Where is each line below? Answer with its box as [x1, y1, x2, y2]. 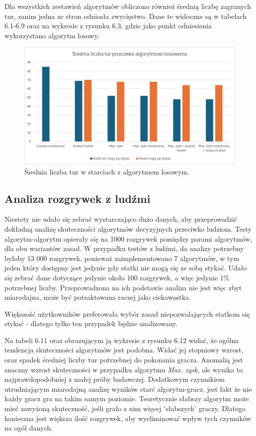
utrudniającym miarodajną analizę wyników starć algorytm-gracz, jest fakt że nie [4, 383, 252, 394]
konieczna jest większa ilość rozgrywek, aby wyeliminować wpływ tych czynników [4, 413, 252, 423]
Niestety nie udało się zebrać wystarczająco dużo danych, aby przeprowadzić [4, 214, 238, 224]
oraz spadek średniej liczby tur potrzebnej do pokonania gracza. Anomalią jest [4, 354, 243, 365]
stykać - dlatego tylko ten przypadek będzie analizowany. [4, 318, 178, 329]
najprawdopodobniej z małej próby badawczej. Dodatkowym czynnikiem [4, 374, 225, 384]
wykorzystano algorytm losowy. [4, 30, 99, 40]
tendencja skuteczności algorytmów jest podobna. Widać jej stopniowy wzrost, [4, 345, 244, 355]
